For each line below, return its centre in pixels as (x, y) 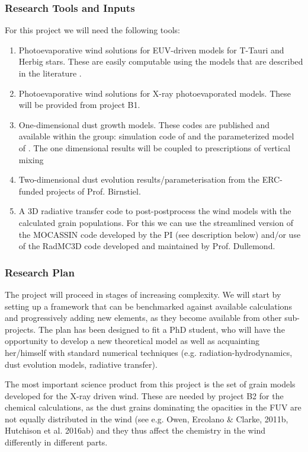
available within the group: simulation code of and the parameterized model (156, 136)
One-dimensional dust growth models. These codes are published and (144, 124)
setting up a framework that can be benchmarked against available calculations (148, 306)
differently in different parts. (56, 442)
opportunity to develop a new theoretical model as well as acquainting (132, 341)
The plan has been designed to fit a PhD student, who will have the (161, 329)
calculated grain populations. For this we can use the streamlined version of (156, 222)
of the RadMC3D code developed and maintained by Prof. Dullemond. (147, 246)
